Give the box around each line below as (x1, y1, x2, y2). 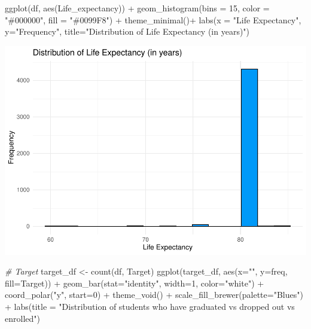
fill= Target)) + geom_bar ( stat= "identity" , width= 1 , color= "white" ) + (5, 276, 264, 289)
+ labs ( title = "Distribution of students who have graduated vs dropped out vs (5, 300, 295, 313)
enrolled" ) (5, 312, 40, 324)
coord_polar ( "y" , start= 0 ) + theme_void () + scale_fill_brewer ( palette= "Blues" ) (5, 288, 303, 301)
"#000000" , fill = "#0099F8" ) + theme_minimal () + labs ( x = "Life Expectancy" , (5, 13, 301, 26)
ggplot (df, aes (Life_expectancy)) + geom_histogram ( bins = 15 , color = (5, 2, 270, 14)
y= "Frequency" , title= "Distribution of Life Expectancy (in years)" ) (5, 25, 250, 38)
